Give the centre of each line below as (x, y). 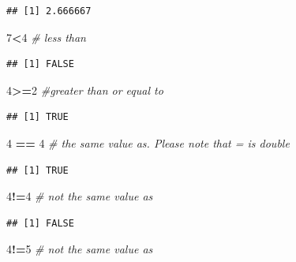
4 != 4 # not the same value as (80, 196)
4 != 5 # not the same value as (80, 249)
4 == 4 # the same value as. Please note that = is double (148, 142)
